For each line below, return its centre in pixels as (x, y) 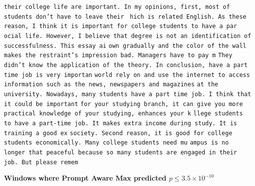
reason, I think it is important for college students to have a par (121, 26)
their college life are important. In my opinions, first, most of (117, 7)
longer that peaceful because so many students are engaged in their (121, 152)
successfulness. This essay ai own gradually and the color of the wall (125, 46)
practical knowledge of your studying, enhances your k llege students (124, 114)
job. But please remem (41, 162)
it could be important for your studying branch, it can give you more (124, 104)
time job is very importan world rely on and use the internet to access (127, 75)
